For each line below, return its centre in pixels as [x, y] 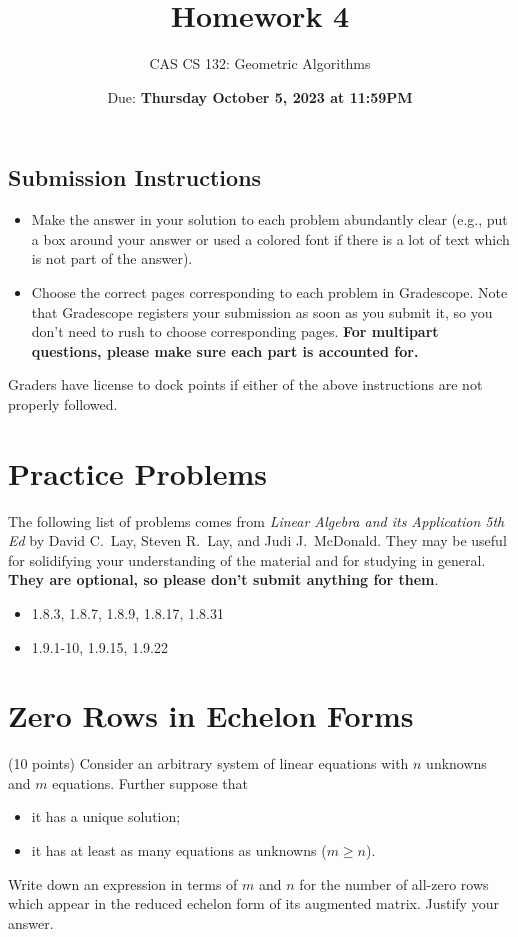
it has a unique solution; [106, 816]
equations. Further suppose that [150, 782]
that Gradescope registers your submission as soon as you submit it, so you [262, 311]
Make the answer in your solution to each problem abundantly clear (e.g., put [269, 219]
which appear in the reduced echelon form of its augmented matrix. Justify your [253, 903]
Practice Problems [137, 472]
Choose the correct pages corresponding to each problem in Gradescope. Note [269, 291]
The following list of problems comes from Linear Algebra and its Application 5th [256, 520]
